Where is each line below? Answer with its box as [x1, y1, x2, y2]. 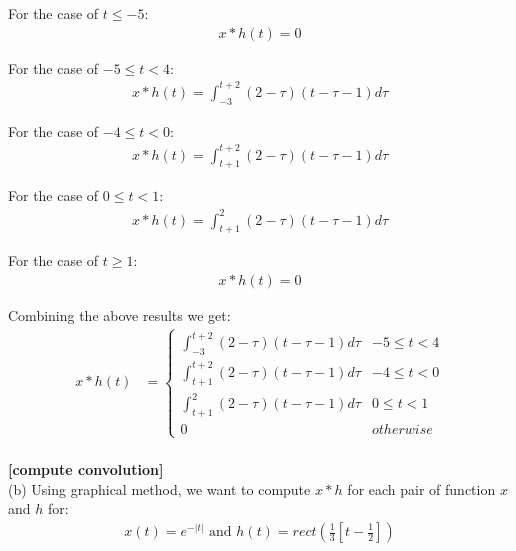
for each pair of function [347, 478, 496, 499]
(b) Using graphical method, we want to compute [8, 478, 311, 499]
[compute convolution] [8, 459, 164, 480]
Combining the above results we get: [8, 305, 231, 326]
